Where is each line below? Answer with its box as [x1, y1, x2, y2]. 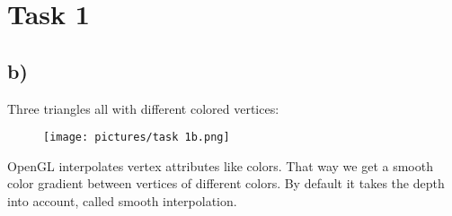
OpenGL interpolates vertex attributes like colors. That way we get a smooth [7, 156, 433, 175]
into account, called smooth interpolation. [7, 192, 237, 211]
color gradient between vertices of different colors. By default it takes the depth [7, 174, 445, 193]
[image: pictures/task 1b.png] [43, 131, 230, 144]
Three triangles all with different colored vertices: [7, 99, 279, 117]
